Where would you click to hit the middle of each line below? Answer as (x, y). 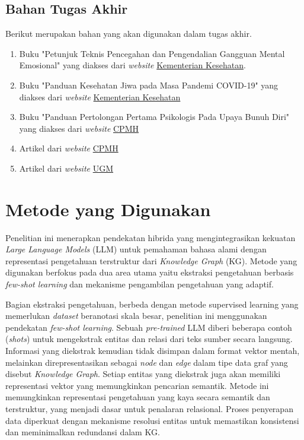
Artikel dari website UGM (66, 168)
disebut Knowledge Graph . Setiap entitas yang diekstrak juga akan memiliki (143, 374)
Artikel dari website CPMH (69, 148)
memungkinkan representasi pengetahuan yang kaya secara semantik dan (138, 397)
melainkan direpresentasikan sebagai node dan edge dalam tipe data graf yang (147, 362)
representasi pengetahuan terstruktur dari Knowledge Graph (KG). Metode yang (151, 260)
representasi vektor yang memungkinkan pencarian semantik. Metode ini (137, 385)
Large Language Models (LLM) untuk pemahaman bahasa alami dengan (136, 249)
